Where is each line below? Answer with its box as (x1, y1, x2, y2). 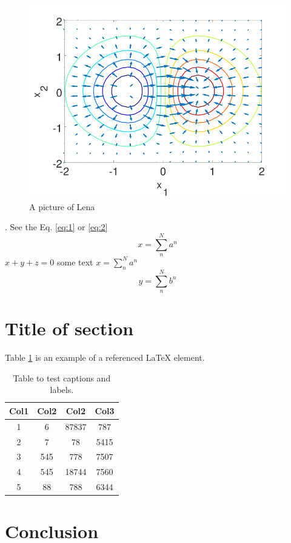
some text (56, 255, 93, 268)
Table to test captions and (13, 371, 111, 384)
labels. (50, 383, 74, 396)
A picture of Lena (29, 200, 95, 213)
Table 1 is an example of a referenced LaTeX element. (5, 351, 205, 364)
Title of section (5, 316, 134, 341)
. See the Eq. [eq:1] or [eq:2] (5, 220, 108, 233)
